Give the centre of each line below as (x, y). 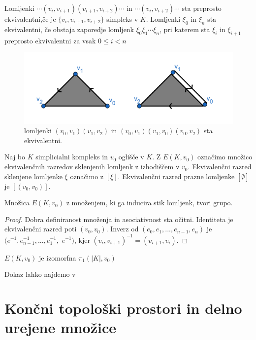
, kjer (82, 240)
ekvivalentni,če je (30, 19)
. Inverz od (122, 229)
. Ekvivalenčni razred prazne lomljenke (176, 176)
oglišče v (131, 157)
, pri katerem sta (185, 29)
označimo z (87, 176)
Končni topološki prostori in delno (123, 308)
